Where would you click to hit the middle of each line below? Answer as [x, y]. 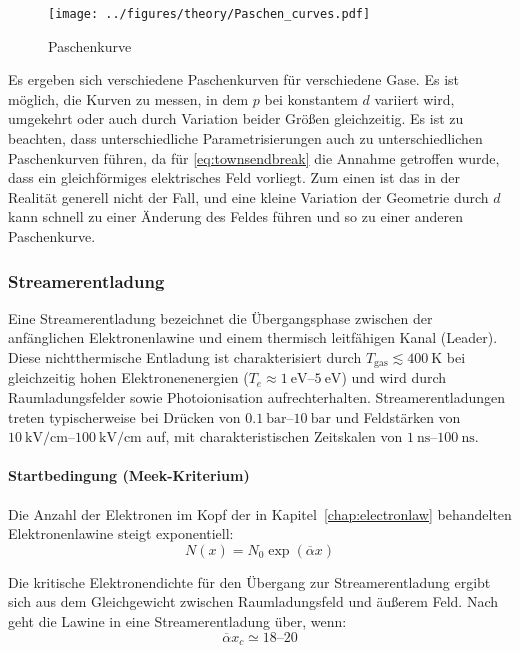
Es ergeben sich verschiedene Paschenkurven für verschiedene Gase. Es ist [233, 79]
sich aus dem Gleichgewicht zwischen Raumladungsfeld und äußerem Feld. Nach [253, 601]
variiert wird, [414, 98]
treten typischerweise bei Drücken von [124, 416]
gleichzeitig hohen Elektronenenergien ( [128, 377]
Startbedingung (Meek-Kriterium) [129, 475]
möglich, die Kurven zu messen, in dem [128, 98]
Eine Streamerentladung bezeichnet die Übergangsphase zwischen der [220, 317]
